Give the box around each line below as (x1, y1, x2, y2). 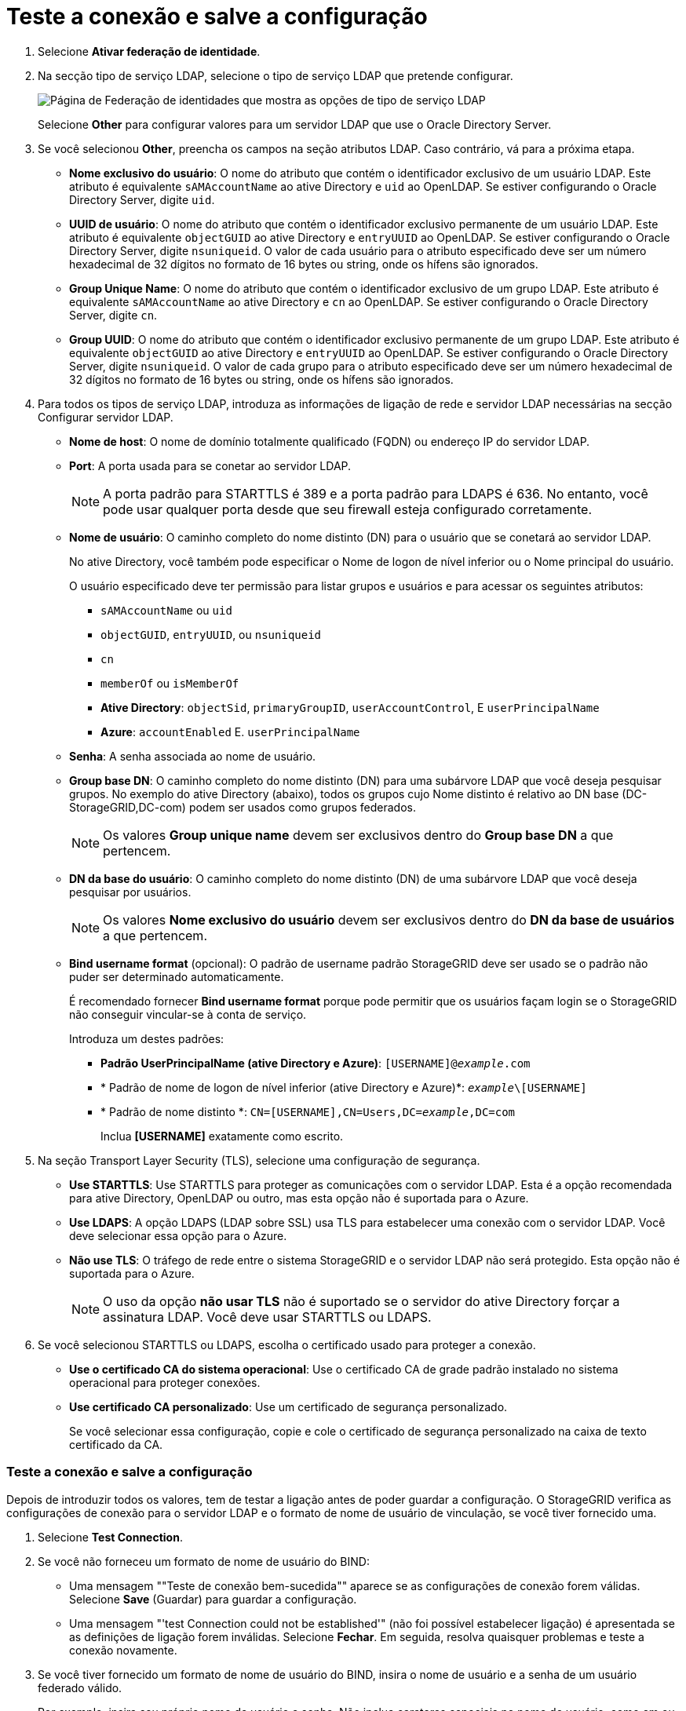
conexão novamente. (69, 1643, 177, 1657)
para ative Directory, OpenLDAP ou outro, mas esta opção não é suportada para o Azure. (69, 1191, 529, 1205)
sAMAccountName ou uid (100, 603, 232, 617)
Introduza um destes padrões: (69, 1031, 224, 1045)
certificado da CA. (69, 1437, 163, 1451)
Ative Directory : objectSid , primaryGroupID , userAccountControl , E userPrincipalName (100, 700, 600, 714)
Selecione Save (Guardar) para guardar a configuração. (69, 1592, 357, 1606)
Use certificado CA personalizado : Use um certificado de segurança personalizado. (69, 1399, 508, 1414)
